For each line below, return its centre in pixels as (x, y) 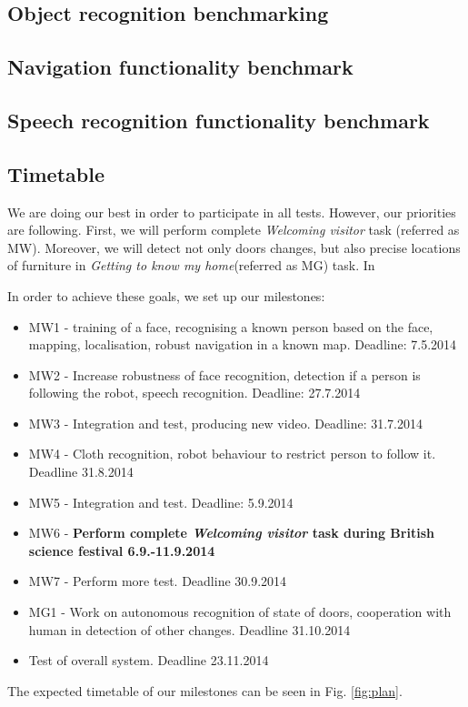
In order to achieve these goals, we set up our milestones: (166, 295)
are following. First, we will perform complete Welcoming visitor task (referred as (234, 230)
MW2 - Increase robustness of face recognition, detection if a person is (224, 374)
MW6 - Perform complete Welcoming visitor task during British (231, 533)
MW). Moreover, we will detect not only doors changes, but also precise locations (234, 247)
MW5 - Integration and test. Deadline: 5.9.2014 (161, 502)
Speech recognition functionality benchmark (219, 120)
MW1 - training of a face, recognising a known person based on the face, (231, 326)
